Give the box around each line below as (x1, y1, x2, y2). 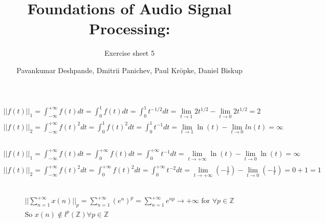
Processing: (89, 18, 170, 39)
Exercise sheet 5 (104, 48, 155, 58)
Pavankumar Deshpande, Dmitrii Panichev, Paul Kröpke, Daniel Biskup (16, 64, 243, 75)
